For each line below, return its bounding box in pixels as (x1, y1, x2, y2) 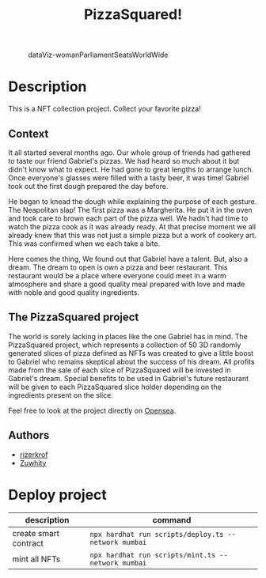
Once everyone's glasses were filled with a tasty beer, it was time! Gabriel (8, 172, 249, 183)
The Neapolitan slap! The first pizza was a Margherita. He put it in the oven (8, 205, 253, 214)
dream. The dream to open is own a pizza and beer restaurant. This (8, 263, 228, 272)
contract (12, 538, 44, 549)
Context (8, 127, 49, 140)
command (152, 514, 192, 525)
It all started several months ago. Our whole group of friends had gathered (8, 148, 251, 157)
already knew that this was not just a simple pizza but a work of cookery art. (8, 230, 257, 240)
